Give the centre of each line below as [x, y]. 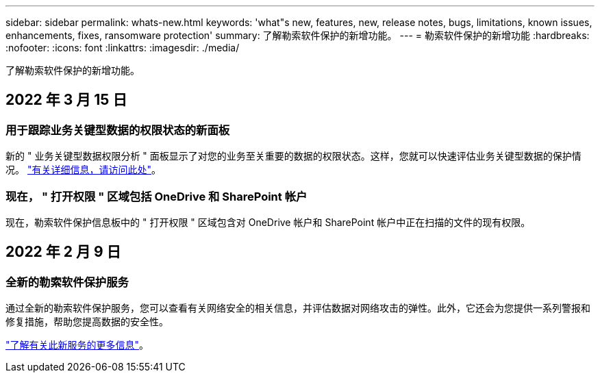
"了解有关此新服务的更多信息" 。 [77, 345]
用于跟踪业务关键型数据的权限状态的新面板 [118, 130]
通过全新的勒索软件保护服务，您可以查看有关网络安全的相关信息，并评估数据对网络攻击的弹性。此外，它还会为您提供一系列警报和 [298, 308]
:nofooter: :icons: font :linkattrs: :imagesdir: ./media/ [123, 48]
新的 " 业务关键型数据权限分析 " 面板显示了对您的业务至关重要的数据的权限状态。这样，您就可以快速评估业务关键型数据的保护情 [293, 156]
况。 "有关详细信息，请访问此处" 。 [83, 170]
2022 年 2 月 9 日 [63, 252]
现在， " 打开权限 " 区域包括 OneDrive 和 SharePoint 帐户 [157, 196]
